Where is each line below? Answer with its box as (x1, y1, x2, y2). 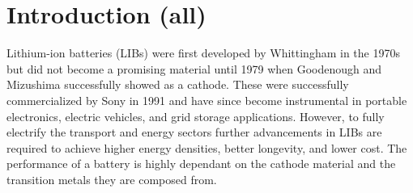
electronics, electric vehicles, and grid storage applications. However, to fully (6, 107, 385, 124)
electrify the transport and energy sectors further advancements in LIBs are (6, 124, 382, 141)
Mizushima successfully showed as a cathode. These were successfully (6, 76, 349, 93)
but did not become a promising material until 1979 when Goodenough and (6, 60, 382, 77)
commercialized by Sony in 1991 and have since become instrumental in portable (6, 91, 407, 108)
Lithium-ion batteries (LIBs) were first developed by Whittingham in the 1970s (6, 44, 400, 61)
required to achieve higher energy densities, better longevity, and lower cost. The (6, 139, 407, 156)
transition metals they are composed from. (6, 170, 217, 187)
